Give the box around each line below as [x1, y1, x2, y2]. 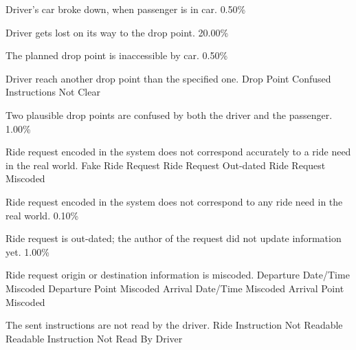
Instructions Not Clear [5, 85, 100, 99]
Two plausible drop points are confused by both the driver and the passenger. [5, 107, 333, 122]
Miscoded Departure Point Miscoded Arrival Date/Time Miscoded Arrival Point [5, 281, 344, 295]
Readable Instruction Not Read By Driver [5, 331, 183, 345]
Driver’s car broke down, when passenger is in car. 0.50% [5, 2, 246, 16]
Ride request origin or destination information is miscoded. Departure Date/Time [5, 267, 350, 282]
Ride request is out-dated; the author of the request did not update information [5, 231, 342, 245]
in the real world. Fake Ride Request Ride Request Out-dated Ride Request [5, 157, 326, 172]
